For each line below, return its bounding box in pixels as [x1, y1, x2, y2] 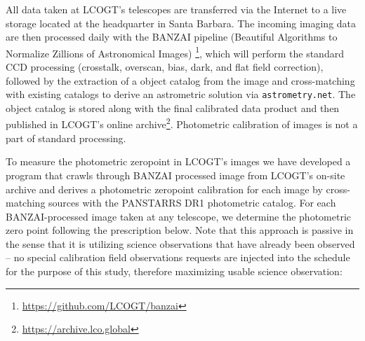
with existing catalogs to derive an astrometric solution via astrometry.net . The [6, 87, 356, 102]
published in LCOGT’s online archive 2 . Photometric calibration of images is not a [6, 115, 358, 132]
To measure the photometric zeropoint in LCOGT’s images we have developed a [6, 154, 351, 169]
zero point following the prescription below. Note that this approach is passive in [6, 223, 354, 237]
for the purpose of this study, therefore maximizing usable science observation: [6, 264, 343, 279]
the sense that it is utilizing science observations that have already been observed [6, 236, 355, 251]
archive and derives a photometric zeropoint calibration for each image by [6, 181, 323, 196]
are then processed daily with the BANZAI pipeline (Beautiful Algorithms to [6, 29, 338, 44]
